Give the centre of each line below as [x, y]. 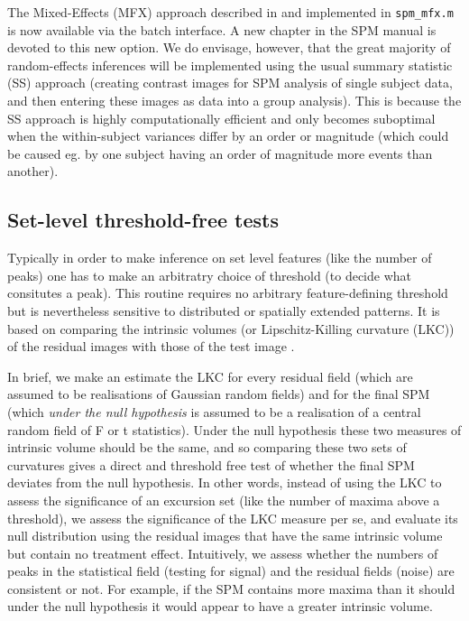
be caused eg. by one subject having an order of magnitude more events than [220, 153]
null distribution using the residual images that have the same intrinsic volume [225, 536]
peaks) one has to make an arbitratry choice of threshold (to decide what [209, 275]
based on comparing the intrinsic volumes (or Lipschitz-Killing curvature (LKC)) [231, 328]
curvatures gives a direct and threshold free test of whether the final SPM [211, 464]
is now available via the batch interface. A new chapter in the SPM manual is [222, 29]
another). [33, 171]
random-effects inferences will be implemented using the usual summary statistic [230, 65]
